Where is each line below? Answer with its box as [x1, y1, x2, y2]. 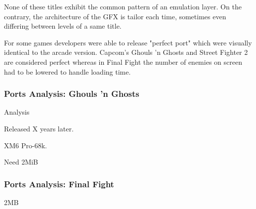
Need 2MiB [4, 157, 39, 167]
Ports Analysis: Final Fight [4, 177, 114, 190]
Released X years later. [4, 123, 74, 133]
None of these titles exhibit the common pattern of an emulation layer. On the [4, 1, 242, 11]
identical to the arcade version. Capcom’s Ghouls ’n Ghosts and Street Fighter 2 [4, 47, 248, 57]
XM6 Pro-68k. [4, 140, 47, 150]
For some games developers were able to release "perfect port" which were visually [4, 37, 252, 47]
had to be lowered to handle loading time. [4, 66, 131, 77]
